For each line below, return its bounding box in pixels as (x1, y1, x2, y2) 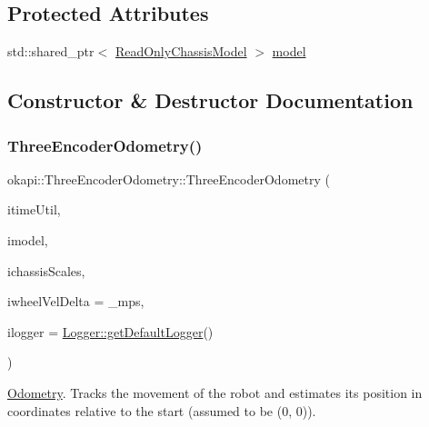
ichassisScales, (7, 261, 85, 280)
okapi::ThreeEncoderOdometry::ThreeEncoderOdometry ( (7, 169, 330, 188)
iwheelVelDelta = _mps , (7, 292, 145, 311)
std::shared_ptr (7, 42, 95, 61)
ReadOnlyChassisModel (115, 42, 247, 61)
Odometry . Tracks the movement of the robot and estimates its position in (7, 382, 423, 402)
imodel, (7, 230, 48, 249)
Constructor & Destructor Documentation (7, 86, 414, 114)
